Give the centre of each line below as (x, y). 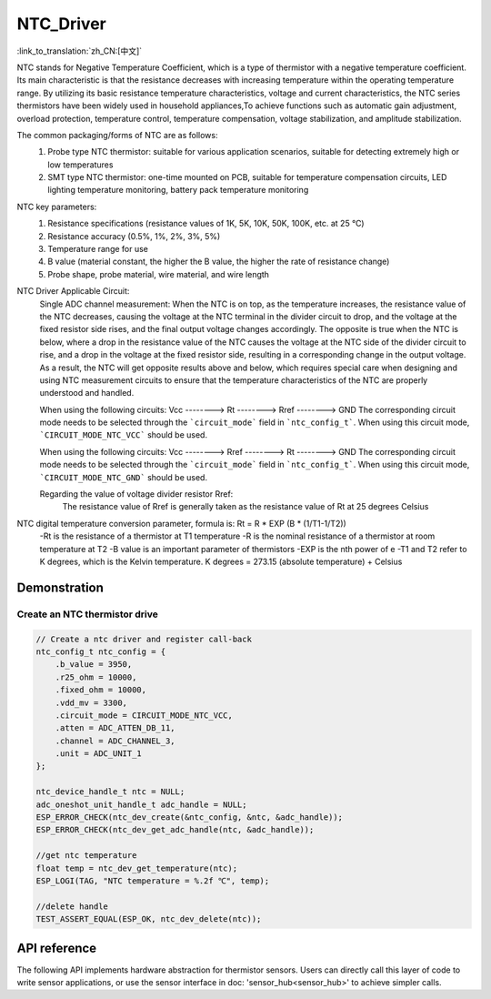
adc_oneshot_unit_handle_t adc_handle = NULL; (141, 804)
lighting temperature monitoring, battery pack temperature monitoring (178, 190)
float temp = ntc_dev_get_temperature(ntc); (137, 868)
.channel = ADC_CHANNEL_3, (115, 741)
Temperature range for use (98, 249)
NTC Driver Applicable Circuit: (73, 291)
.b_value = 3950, (94, 665)
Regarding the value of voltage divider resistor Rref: (136, 494)
